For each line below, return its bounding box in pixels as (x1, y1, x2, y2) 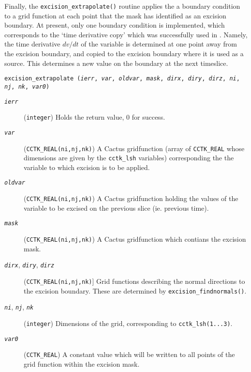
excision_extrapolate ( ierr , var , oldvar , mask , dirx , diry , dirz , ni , (4, 75, 240, 82)
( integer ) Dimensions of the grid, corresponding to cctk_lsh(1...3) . (24, 318, 233, 328)
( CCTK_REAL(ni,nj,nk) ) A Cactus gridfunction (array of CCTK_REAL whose (24, 143, 245, 153)
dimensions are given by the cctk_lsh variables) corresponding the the (24, 153, 234, 163)
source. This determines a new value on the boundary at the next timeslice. (4, 58, 228, 68)
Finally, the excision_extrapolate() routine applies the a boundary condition (4, 1, 240, 11)
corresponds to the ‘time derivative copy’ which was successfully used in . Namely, (4, 29, 248, 39)
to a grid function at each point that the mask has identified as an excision (4, 10, 226, 20)
